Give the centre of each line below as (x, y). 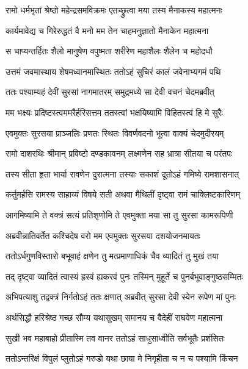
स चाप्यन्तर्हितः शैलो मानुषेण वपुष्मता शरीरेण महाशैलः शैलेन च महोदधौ (109, 51)
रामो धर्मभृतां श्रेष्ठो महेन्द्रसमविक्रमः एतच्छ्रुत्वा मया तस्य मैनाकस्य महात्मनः (114, 10)
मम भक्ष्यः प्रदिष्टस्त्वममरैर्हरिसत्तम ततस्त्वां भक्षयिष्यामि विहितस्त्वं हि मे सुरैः (114, 112)
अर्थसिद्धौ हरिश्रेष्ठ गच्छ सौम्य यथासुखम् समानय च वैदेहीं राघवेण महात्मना (114, 317)
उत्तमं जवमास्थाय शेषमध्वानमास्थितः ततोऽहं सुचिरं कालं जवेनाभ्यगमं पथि (113, 71)
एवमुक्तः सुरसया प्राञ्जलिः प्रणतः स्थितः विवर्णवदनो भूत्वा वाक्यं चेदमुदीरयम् (115, 133)
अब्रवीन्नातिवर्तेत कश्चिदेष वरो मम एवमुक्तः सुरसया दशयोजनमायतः (103, 235)
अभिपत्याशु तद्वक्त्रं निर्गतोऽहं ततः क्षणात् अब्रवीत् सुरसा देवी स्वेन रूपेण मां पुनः (121, 297)
